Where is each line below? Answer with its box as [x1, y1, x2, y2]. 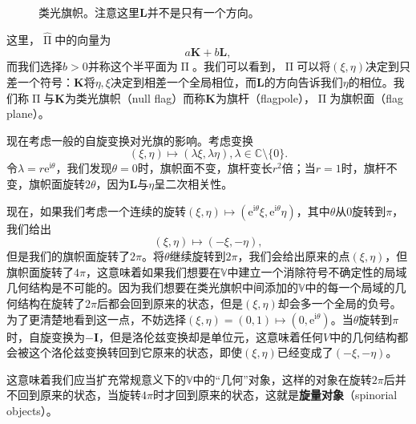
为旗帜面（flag [329, 89, 404, 106]
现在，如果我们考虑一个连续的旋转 [6, 202, 186, 219]
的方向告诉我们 [264, 74, 343, 90]
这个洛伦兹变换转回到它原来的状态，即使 [28, 344, 242, 361]
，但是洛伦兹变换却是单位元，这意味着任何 [99, 328, 324, 345]
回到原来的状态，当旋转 [17, 386, 141, 403]
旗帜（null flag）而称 [98, 89, 206, 106]
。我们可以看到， [192, 58, 282, 75]
